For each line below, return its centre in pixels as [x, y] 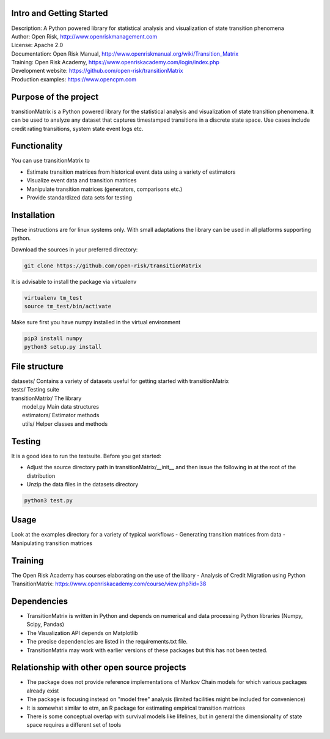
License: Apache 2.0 [37, 45]
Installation [33, 215]
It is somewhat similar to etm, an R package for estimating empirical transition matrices [136, 708]
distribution [41, 476]
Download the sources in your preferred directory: [75, 249]
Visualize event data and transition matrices [82, 180]
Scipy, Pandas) [45, 625]
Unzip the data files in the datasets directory [82, 484]
